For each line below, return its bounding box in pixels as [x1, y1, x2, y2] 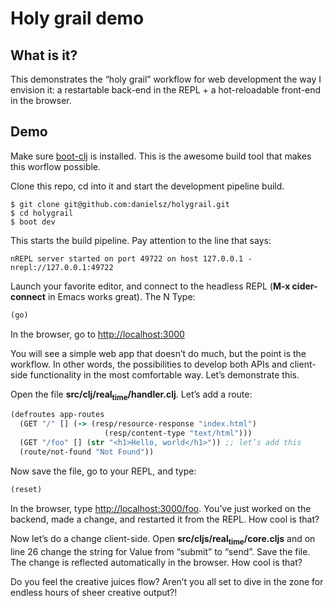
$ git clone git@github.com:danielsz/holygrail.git [10, 199, 230, 209]
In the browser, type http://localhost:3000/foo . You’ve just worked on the [10, 502, 312, 514]
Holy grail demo [10, 7, 145, 30]
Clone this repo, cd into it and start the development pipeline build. [10, 180, 285, 192]
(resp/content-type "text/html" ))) [104, 428, 253, 439]
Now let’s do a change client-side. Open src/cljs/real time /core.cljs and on [10, 532, 316, 547]
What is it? [10, 47, 78, 64]
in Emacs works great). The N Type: [47, 290, 196, 302]
